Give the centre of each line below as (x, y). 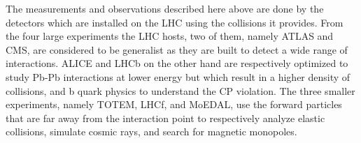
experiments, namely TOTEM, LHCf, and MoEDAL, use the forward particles (174, 104)
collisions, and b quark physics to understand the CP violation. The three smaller (180, 90)
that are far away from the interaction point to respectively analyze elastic (165, 118)
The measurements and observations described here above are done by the (165, 8)
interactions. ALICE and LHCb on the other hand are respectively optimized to (177, 63)
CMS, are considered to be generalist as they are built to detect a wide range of (177, 49)
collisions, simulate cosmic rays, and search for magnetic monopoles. (151, 131)
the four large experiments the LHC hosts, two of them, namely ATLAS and (170, 36)
